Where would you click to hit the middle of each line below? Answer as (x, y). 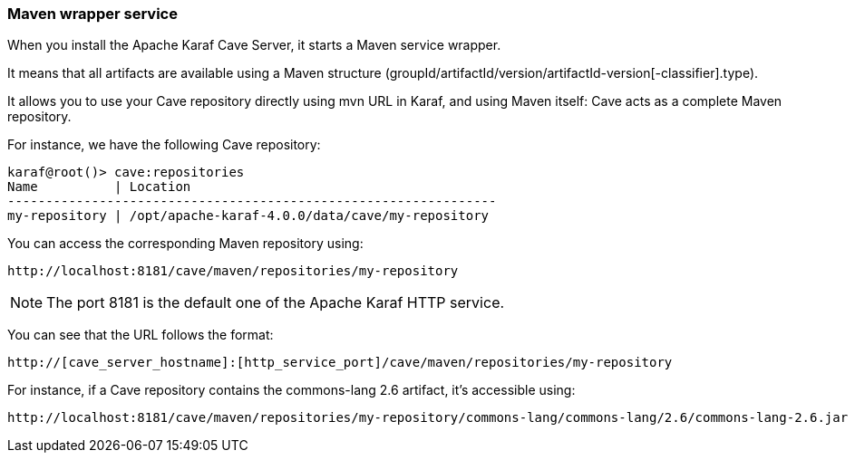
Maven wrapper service (92, 14)
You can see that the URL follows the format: (141, 335)
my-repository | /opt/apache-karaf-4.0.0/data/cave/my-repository (248, 216)
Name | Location (99, 187)
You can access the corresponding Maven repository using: (185, 244)
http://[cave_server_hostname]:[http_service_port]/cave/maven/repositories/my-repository (340, 363)
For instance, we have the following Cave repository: (164, 145)
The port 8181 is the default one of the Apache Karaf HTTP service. (276, 303)
